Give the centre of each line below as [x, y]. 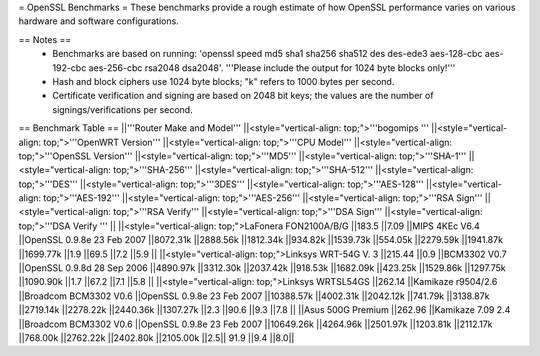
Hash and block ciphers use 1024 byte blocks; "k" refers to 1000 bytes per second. [223, 81]
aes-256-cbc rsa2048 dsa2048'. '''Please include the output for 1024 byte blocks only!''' [272, 67]
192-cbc [69, 67]
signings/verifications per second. [123, 109]
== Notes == [45, 39]
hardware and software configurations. [98, 21]
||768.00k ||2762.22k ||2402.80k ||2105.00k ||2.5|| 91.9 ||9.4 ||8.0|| [156, 337]
